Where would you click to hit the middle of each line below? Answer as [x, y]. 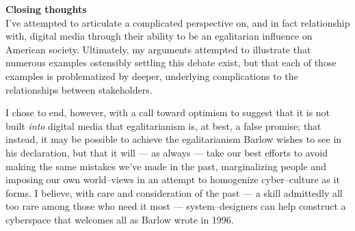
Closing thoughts [46, 9]
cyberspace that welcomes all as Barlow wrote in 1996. [120, 219]
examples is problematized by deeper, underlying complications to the [152, 76]
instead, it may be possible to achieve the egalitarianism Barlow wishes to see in [174, 139]
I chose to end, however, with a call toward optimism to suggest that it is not [168, 112]
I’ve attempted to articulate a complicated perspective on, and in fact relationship [178, 22]
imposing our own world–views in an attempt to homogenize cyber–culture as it [173, 179]
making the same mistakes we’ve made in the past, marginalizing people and [166, 166]
